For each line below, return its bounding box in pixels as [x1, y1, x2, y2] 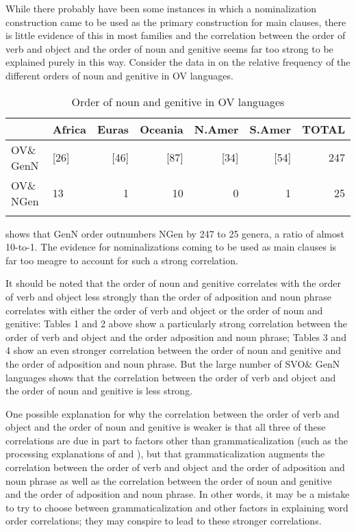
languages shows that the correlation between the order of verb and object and [5, 370, 336, 384]
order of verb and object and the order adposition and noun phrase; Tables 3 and [5, 329, 346, 344]
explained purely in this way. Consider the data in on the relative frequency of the [5, 55, 351, 69]
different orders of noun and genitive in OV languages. [5, 68, 233, 82]
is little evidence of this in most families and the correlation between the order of [5, 28, 346, 42]
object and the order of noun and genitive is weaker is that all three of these [5, 420, 326, 434]
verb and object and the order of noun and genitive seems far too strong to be [5, 41, 333, 55]
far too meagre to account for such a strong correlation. [5, 253, 238, 267]
